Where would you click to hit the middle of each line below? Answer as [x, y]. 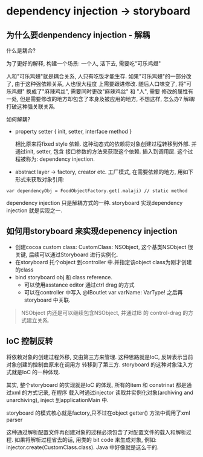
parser [14, 420]
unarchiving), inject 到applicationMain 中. [57, 400]
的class [24, 270]
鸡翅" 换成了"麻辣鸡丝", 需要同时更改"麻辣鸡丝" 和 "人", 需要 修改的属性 [100, 91]
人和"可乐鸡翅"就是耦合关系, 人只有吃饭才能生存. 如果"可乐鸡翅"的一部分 [96, 76]
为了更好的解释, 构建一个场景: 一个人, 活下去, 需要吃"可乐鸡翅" [84, 63]
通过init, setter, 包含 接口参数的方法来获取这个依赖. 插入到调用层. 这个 [101, 151]
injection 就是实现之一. [34, 210]
